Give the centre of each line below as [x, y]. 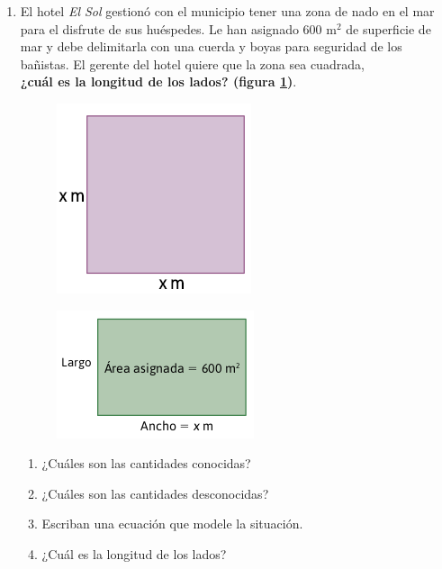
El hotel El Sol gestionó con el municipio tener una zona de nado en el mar [227, 11]
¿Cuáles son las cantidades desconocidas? [155, 493]
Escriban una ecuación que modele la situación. [172, 524]
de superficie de [388, 28]
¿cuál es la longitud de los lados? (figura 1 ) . [158, 81]
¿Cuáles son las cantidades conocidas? [146, 463]
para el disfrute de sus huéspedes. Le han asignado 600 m [178, 28]
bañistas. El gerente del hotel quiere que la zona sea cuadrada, [192, 63]
